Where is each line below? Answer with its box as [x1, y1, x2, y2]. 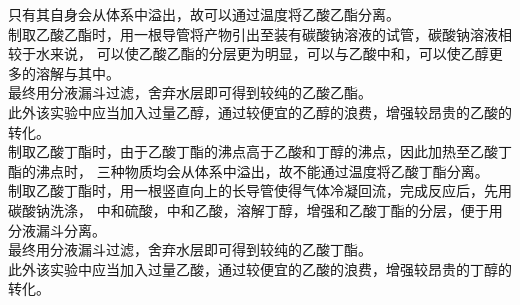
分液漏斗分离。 [8, 219, 106, 240]
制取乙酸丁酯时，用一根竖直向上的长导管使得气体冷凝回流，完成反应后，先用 [8, 180, 512, 201]
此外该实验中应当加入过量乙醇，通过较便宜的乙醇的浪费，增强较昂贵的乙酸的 [8, 101, 512, 122]
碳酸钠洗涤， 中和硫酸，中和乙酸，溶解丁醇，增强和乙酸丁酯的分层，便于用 [8, 199, 503, 220]
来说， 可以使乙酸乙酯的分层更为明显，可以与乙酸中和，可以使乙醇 [49, 43, 489, 64]
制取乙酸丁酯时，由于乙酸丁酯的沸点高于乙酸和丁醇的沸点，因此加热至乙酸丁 [8, 141, 512, 162]
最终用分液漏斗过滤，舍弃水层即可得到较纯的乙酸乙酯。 [8, 82, 372, 103]
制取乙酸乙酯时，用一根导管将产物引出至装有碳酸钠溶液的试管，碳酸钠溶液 [8, 23, 498, 44]
